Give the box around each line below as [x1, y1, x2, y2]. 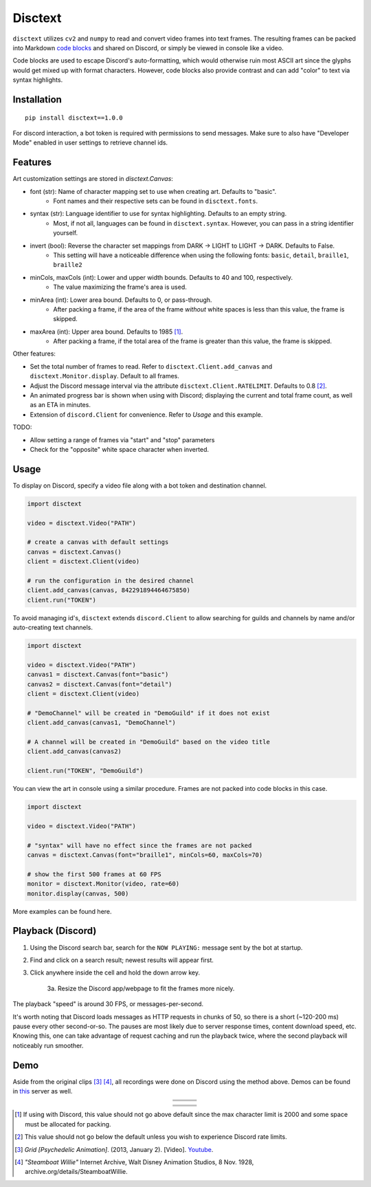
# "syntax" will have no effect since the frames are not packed [27, 841, 252, 849]
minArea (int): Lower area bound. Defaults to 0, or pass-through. [30, 296, 212, 304]
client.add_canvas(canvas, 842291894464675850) [27, 587, 190, 594]
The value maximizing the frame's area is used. [53, 283, 187, 292]
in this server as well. [12, 1087, 73, 1095]
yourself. [53, 229, 78, 237]
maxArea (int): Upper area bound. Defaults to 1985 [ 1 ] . [30, 327, 183, 336]
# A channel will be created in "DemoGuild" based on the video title [27, 738, 271, 746]
